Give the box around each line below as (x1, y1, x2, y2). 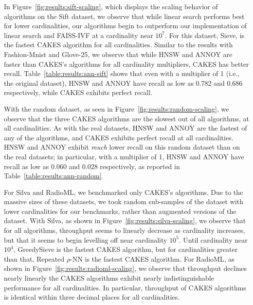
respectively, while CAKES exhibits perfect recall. (4, 87, 152, 97)
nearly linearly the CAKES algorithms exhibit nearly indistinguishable (4, 273, 214, 283)
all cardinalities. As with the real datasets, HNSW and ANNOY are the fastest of (4, 123, 247, 133)
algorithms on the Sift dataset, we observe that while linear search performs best (4, 11, 245, 21)
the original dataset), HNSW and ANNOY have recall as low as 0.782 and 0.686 (4, 77, 243, 88)
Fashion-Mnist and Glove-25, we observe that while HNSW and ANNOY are (4, 49, 233, 59)
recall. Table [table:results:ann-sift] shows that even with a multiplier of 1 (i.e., (4, 68, 239, 78)
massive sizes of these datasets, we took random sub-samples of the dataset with (4, 196, 243, 207)
